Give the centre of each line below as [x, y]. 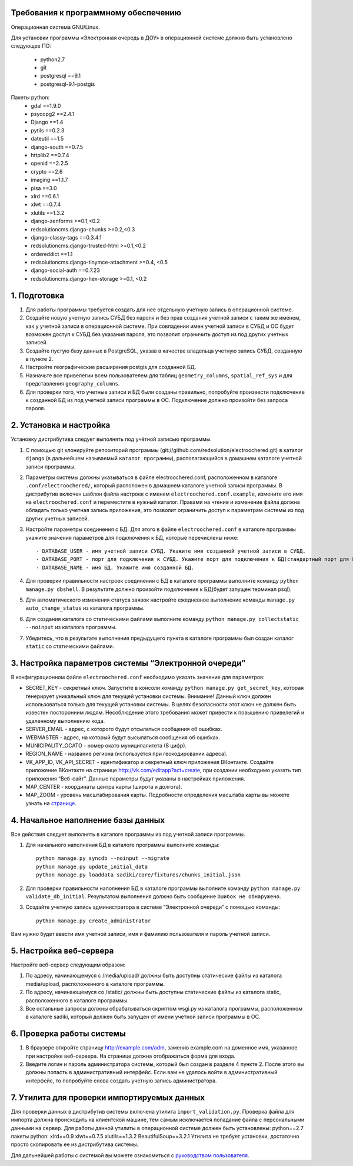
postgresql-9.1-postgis [68, 84]
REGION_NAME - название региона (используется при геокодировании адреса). [126, 754]
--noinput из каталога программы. [71, 627]
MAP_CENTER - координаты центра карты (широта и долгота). [104, 786]
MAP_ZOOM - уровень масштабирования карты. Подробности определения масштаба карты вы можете [158, 795]
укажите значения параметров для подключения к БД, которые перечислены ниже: [132, 537]
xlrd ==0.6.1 [45, 196]
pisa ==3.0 [44, 188]
